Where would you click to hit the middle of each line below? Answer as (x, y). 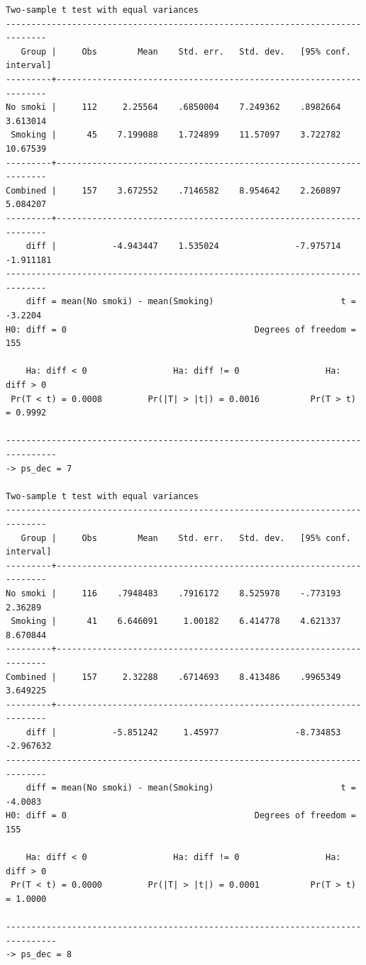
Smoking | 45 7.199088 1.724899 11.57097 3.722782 (176, 135)
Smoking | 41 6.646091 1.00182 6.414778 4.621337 (176, 621)
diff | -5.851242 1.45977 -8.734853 (183, 732)
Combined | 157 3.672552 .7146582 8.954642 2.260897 (173, 190)
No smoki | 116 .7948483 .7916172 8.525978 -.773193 (173, 593)
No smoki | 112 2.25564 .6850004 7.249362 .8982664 (173, 107)
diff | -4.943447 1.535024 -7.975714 (183, 246)
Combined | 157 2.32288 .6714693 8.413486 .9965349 (173, 677)
